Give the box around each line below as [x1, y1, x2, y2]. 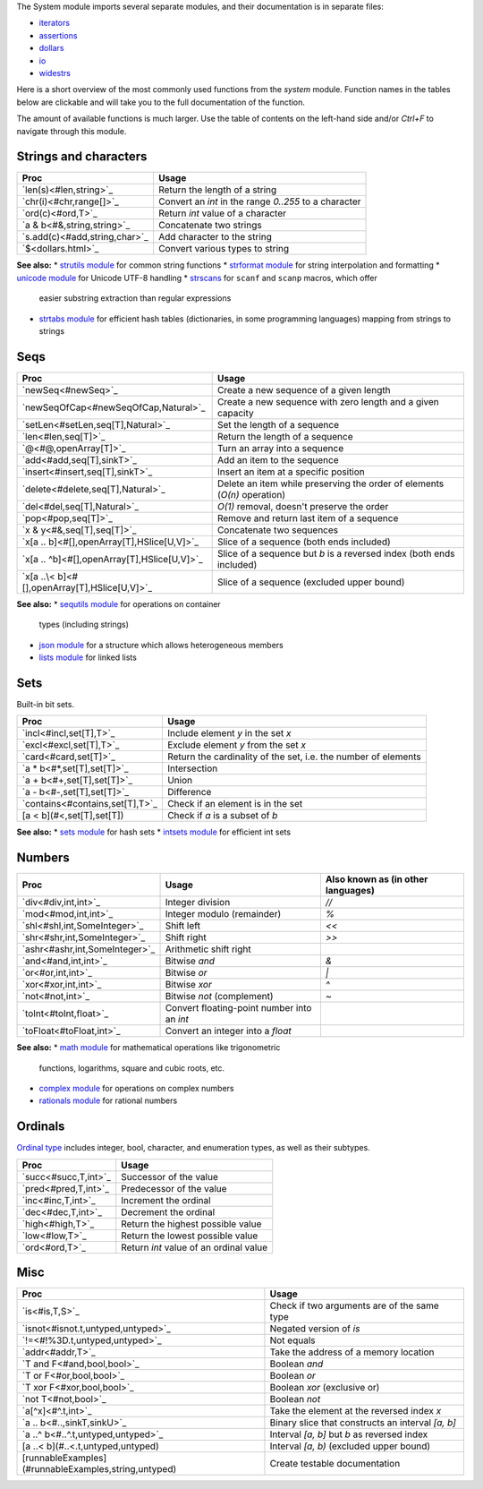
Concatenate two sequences [216, 524, 339, 536]
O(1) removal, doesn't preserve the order [216, 500, 389, 512]
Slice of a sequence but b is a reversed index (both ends [216, 547, 455, 560]
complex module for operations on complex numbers [38, 1083, 234, 1094]
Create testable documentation [269, 1458, 401, 1470]
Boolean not [269, 1393, 321, 1406]
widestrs [38, 67, 72, 78]
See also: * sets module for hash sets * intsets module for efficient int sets [16, 826, 291, 837]
